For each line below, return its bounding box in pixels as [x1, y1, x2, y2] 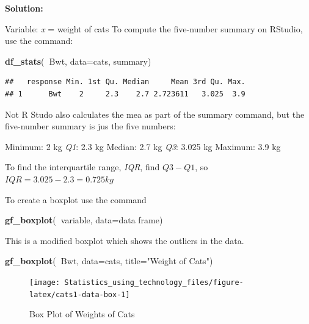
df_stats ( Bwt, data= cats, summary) [5, 54, 151, 67]
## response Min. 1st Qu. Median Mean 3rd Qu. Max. [5, 77, 245, 87]
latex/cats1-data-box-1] [29, 290, 130, 299]
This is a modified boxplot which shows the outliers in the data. [5, 234, 244, 247]
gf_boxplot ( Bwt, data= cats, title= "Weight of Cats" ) [5, 254, 213, 267]
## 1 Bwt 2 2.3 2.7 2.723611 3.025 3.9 [5, 89, 245, 98]
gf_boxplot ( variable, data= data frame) [5, 214, 163, 226]
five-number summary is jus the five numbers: [5, 120, 176, 132]
